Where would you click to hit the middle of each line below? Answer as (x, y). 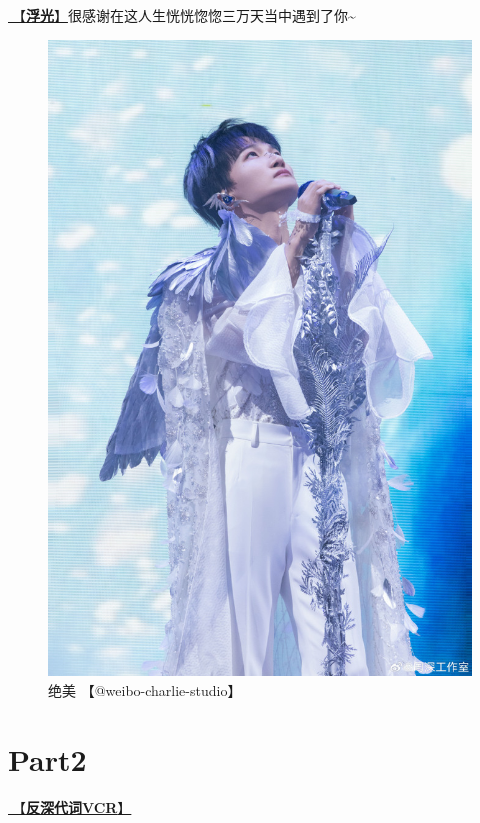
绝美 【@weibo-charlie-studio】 (145, 689)
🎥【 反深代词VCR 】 (70, 806)
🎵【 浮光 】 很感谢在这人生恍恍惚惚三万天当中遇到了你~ (182, 15)
